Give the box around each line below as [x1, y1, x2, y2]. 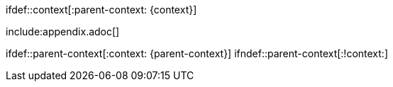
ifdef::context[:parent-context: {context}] [6, 4, 197, 16]
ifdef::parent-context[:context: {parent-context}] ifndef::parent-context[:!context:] [6, 47, 388, 59]
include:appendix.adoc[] [6, 25, 120, 37]
